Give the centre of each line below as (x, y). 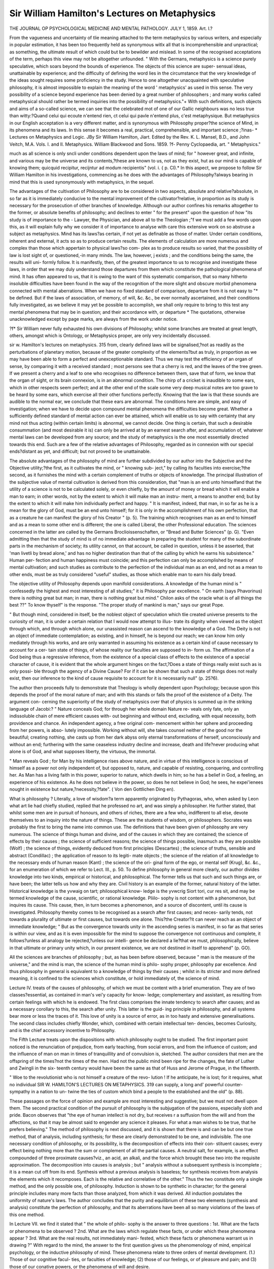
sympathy (20, 1092)
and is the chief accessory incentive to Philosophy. (63, 1030)
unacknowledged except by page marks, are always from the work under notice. (94, 319)
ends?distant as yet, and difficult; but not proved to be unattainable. (80, 451)
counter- (234, 1084)
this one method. (27, 1214)
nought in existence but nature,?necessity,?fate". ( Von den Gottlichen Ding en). (92, 789)
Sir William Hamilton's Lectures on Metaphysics (112, 13)
